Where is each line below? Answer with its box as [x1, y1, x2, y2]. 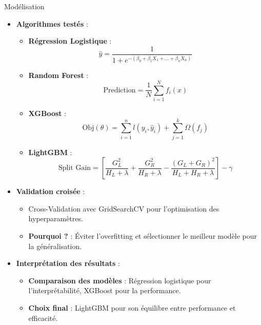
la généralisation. [28, 240, 82, 251]
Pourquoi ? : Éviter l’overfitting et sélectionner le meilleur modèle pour [28, 231, 257, 241]
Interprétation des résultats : [16, 258, 120, 269]
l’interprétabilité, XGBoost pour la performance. [28, 285, 181, 296]
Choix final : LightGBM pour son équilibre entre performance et [28, 302, 236, 313]
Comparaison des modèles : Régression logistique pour [28, 275, 211, 285]
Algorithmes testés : [16, 18, 88, 29]
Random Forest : [28, 70, 89, 81]
